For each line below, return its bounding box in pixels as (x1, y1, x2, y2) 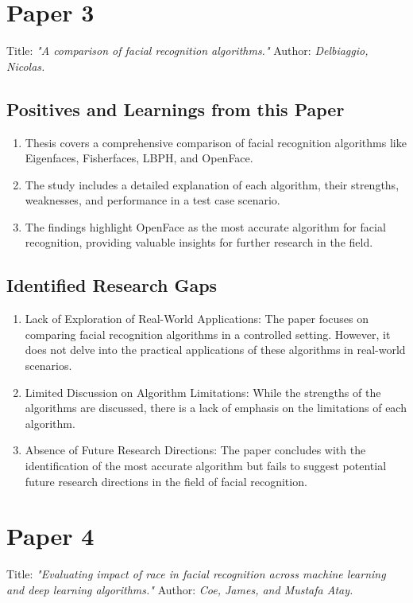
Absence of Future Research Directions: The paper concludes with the (25, 442, 366, 458)
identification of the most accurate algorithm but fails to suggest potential (25, 457, 387, 474)
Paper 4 (6, 519, 95, 552)
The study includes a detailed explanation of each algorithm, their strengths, (25, 176, 399, 193)
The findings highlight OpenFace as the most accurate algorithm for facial (25, 218, 386, 235)
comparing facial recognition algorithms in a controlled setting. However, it (25, 325, 391, 342)
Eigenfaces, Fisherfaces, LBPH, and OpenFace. (25, 150, 253, 166)
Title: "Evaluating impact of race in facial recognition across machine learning (6, 566, 386, 582)
